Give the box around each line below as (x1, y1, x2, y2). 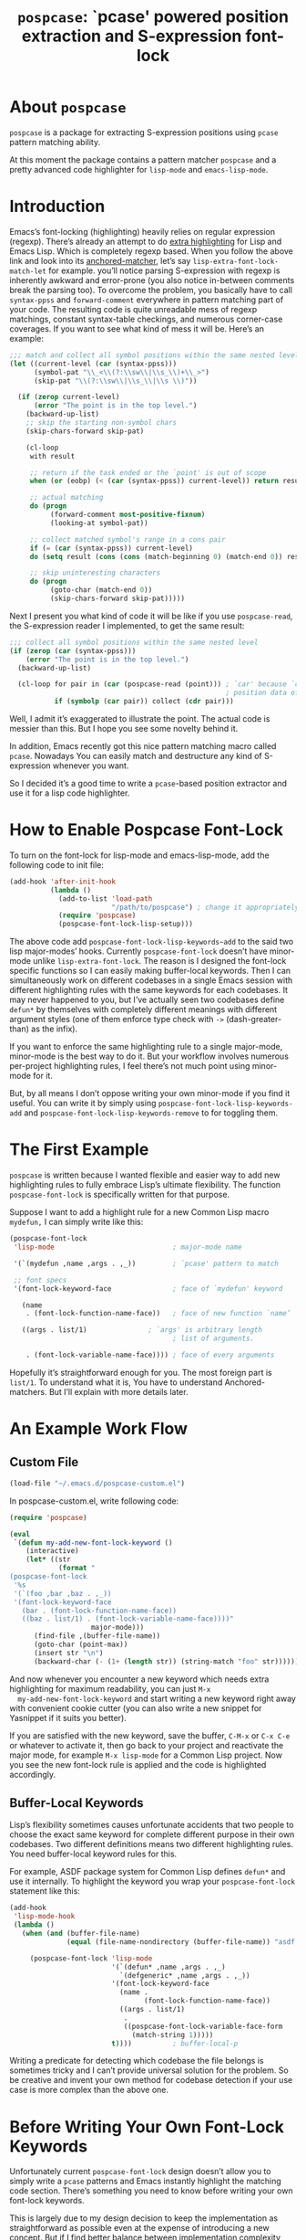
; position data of (225, 688, 300, 698)
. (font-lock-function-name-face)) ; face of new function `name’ (25, 1309, 291, 1318)
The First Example (9, 1139, 149, 1160)
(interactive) (25, 1547, 79, 1556)
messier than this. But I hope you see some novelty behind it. (9, 724, 239, 734)
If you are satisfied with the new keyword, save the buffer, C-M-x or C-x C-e (9, 1729, 291, 1741)
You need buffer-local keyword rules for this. (9, 1848, 178, 1860)
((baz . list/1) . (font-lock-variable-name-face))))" (21, 1614, 234, 1623)
